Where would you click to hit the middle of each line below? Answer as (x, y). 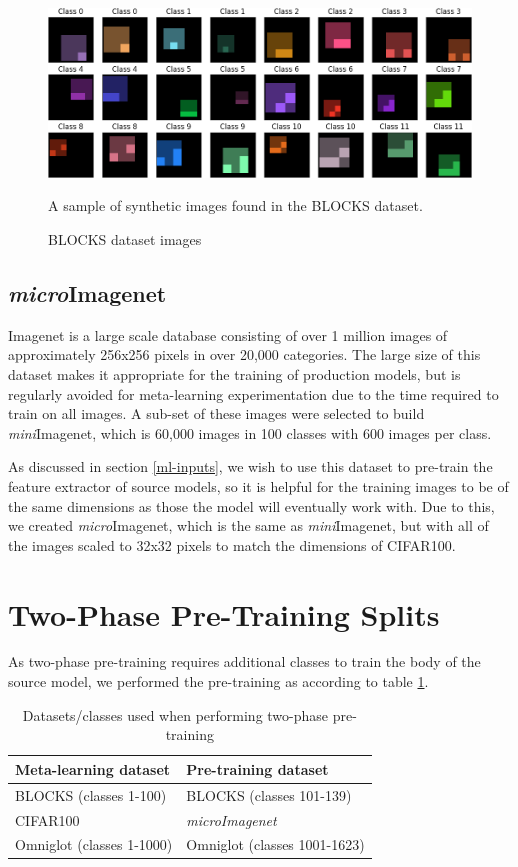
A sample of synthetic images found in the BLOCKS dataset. (235, 205)
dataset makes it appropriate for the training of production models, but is (234, 374)
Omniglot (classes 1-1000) (94, 844)
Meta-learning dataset (93, 768)
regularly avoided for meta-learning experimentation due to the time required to (253, 393)
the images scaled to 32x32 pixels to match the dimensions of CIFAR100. (232, 544)
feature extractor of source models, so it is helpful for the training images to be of (258, 485)
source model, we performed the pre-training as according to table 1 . (218, 681)
